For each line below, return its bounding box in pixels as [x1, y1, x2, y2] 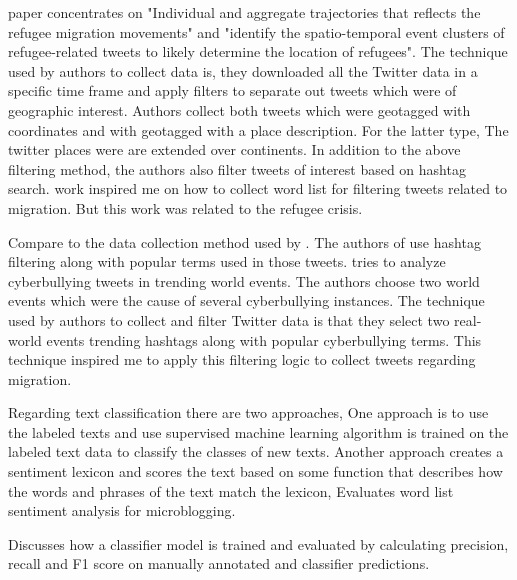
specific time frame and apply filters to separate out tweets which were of [8, 80, 457, 101]
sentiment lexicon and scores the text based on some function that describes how [8, 461, 503, 482]
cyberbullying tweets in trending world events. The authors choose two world [8, 270, 480, 291]
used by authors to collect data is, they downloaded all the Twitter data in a [8, 60, 478, 81]
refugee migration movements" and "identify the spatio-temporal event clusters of [8, 21, 505, 42]
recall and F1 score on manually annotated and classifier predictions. [8, 553, 430, 574]
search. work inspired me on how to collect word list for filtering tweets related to [8, 178, 508, 199]
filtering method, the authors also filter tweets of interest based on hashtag [8, 158, 466, 179]
